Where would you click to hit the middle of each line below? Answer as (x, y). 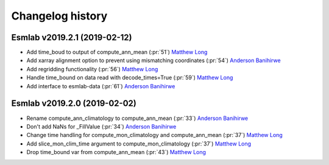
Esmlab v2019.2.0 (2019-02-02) (74, 104)
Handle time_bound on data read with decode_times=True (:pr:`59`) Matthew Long (130, 78)
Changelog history (59, 16)
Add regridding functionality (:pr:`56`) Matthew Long (92, 69)
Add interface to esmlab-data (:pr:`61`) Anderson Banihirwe (101, 86)
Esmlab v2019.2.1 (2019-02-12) (72, 37)
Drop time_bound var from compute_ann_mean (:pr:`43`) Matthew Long (116, 152)
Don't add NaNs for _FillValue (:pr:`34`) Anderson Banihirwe (101, 126)
